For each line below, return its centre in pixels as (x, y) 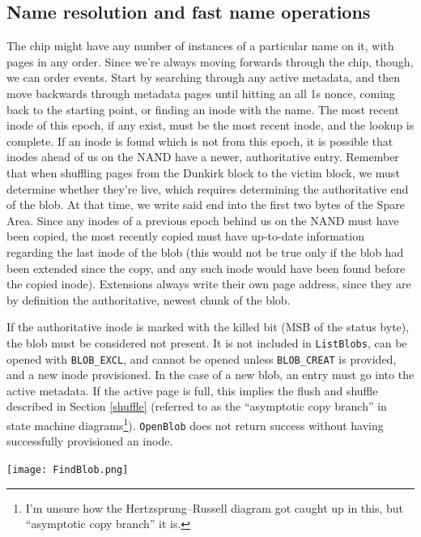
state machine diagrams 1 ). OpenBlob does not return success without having (195, 424)
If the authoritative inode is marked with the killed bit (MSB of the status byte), (208, 327)
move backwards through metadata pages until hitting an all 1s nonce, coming (201, 93)
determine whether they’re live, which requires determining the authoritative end (208, 188)
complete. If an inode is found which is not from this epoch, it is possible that (200, 141)
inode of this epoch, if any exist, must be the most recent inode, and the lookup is (210, 125)
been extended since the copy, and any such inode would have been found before (206, 268)
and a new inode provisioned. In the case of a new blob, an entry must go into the (210, 375)
